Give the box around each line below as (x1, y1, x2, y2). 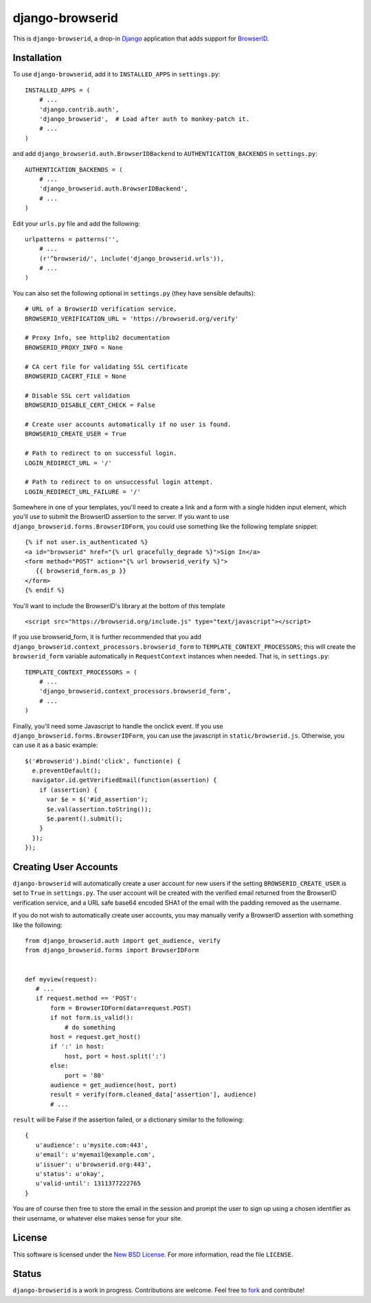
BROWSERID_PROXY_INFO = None (25, 344, 123, 351)
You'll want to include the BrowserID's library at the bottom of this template (12, 601, 226, 610)
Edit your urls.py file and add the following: (12, 219, 140, 227)
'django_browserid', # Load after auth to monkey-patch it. (38, 115, 250, 123)
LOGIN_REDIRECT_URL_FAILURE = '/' (25, 488, 141, 495)
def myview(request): (25, 975, 98, 983)
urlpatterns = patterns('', (25, 235, 120, 243)
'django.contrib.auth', (38, 105, 120, 113)
